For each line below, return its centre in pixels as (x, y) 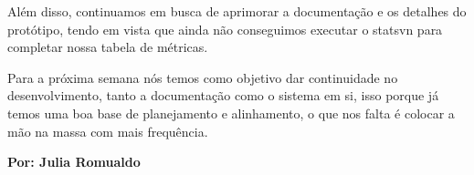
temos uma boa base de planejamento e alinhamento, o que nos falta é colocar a (231, 113)
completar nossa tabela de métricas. (108, 47)
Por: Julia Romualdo (74, 162)
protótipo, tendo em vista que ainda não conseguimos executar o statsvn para (225, 29)
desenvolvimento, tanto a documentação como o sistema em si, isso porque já (223, 95)
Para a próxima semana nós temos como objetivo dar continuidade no (203, 77)
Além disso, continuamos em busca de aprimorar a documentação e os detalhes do (237, 11)
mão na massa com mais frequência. (108, 131)
